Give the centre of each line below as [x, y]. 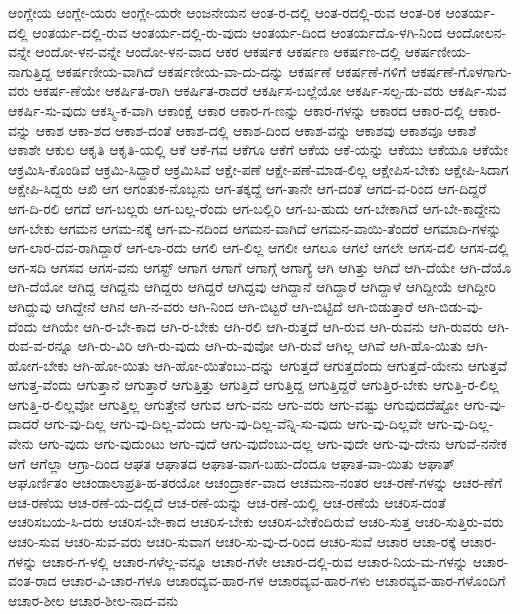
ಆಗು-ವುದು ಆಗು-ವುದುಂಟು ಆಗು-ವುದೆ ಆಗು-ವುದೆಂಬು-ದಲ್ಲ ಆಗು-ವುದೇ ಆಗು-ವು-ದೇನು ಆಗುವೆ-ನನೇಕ [273, 443]
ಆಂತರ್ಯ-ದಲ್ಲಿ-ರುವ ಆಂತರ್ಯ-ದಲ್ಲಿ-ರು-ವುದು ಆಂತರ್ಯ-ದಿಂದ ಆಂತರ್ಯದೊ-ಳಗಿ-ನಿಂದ [237, 31]
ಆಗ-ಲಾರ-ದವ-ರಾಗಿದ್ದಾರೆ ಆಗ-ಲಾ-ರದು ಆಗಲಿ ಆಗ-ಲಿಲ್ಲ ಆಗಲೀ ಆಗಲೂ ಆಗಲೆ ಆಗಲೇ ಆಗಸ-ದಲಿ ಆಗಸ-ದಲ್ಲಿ [258, 247]
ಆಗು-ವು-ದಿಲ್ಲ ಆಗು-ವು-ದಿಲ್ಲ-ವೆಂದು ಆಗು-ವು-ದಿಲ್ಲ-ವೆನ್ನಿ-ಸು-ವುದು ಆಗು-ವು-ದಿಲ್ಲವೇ [233, 423]
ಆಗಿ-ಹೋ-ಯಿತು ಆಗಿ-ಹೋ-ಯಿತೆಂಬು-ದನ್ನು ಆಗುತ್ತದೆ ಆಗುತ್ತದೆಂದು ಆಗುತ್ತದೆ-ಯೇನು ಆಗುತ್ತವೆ [290, 364]
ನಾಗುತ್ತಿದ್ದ [30, 70]
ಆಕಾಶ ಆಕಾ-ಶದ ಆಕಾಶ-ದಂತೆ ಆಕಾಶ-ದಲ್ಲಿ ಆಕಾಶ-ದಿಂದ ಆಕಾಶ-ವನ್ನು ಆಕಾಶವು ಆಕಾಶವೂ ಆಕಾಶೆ [256, 129]
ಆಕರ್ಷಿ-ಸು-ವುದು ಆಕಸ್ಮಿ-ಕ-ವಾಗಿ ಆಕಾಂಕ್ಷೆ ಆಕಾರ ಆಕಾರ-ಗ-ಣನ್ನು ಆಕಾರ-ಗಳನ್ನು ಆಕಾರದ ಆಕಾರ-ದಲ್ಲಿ [236, 109]
